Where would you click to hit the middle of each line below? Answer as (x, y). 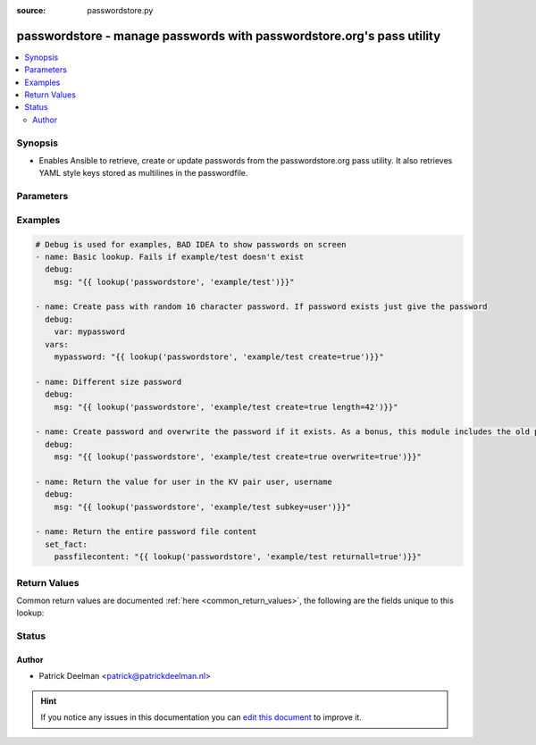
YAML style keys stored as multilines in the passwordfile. (143, 173)
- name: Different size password (109, 381)
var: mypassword (89, 332)
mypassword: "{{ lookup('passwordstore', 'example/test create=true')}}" (219, 357)
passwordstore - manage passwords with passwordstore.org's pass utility (229, 36)
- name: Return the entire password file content (146, 532)
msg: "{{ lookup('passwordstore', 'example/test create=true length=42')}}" (226, 407)
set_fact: (67, 544)
